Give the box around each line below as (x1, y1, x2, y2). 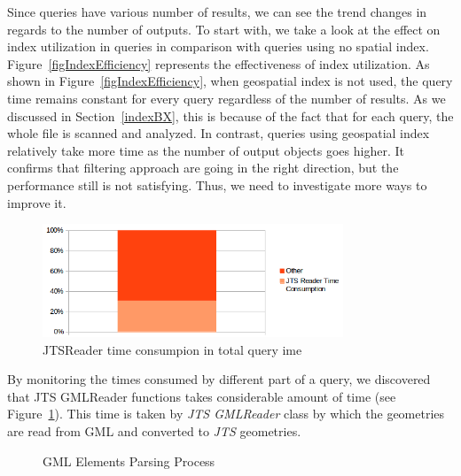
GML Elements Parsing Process (43, 451, 215, 470)
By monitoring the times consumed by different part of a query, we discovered (7, 370, 431, 388)
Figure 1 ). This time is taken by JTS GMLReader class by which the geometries (7, 404, 445, 423)
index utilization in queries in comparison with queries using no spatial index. (7, 37, 429, 56)
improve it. (7, 193, 66, 211)
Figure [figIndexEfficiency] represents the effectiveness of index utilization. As (7, 54, 430, 73)
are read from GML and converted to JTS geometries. (7, 421, 301, 440)
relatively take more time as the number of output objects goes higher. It (7, 141, 404, 159)
